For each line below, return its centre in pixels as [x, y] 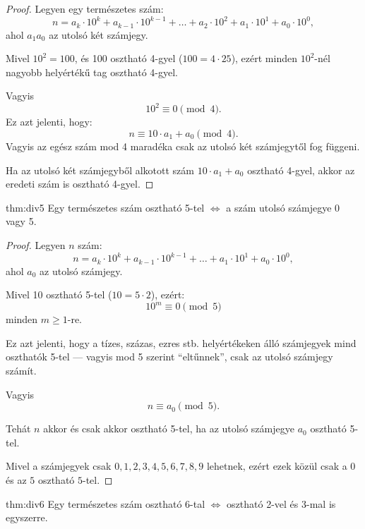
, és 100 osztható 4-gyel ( [128, 58]
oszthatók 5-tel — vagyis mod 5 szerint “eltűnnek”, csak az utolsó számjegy [169, 357]
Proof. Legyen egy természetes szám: [85, 8]
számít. [21, 370]
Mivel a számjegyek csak [59, 466]
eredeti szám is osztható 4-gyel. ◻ [80, 184]
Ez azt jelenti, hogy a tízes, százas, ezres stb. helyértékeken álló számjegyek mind [181, 342]
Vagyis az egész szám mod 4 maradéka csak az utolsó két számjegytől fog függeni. [183, 146]
